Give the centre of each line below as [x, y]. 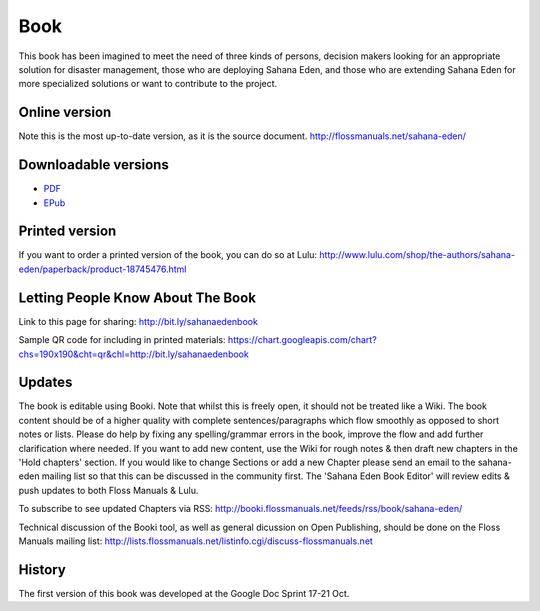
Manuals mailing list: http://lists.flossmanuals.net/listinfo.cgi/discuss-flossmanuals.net [196, 541]
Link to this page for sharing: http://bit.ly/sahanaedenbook [138, 321]
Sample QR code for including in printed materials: [122, 340]
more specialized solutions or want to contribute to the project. [148, 84]
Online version [65, 112]
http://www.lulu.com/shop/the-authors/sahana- [417, 255]
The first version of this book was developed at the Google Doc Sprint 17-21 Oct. [184, 593]
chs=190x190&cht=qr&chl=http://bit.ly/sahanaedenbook [133, 354]
